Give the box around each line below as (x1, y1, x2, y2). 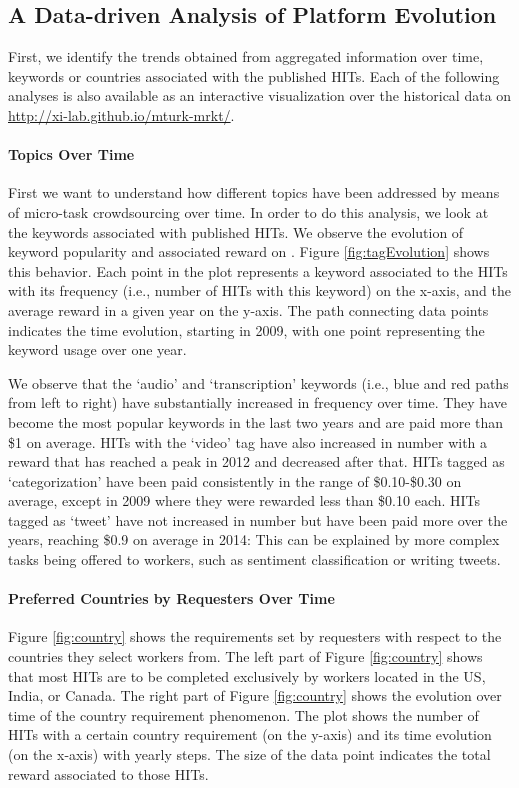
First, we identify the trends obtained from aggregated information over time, (8, 46, 484, 67)
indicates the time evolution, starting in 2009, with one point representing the (8, 319, 485, 340)
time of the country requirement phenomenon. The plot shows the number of (8, 704, 479, 725)
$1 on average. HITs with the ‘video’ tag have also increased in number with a (8, 431, 488, 452)
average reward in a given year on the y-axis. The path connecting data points (8, 299, 489, 320)
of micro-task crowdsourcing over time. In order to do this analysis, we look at (8, 201, 489, 222)
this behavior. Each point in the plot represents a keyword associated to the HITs (8, 260, 508, 281)
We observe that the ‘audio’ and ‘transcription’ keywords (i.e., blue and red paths (8, 372, 509, 393)
